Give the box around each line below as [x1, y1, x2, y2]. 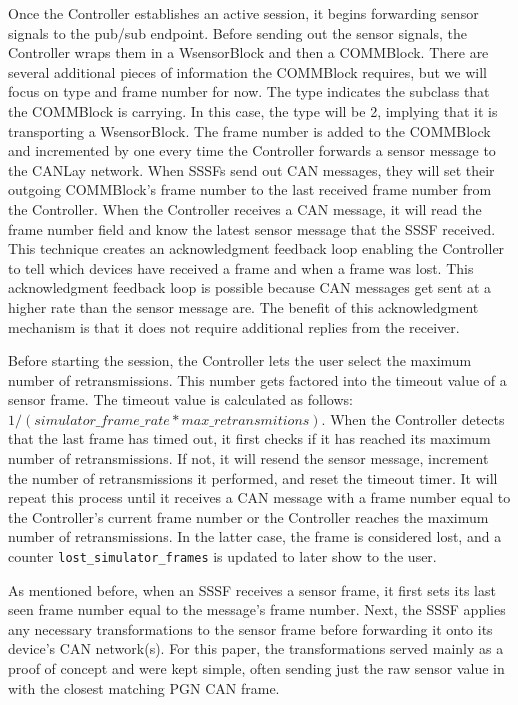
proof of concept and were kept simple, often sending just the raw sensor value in [8, 658, 505, 679]
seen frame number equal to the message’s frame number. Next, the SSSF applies [8, 599, 506, 620]
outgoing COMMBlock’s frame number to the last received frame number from [8, 179, 492, 200]
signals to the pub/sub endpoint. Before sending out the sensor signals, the [8, 22, 468, 43]
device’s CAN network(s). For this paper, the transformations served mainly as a [8, 638, 504, 659]
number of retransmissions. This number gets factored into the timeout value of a [8, 369, 507, 390]
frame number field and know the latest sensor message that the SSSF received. [8, 218, 496, 239]
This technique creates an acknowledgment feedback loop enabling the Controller [8, 238, 505, 259]
